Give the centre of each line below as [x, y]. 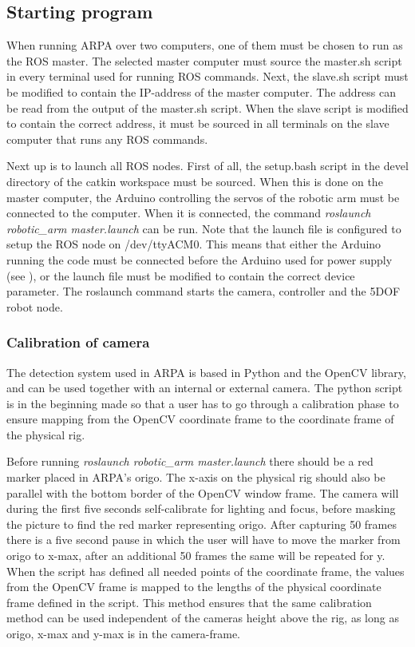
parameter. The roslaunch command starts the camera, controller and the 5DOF [204, 291]
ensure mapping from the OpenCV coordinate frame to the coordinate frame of [200, 419]
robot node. [35, 306]
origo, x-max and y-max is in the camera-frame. [124, 634]
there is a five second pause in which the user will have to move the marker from [204, 540]
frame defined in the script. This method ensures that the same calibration [189, 602]
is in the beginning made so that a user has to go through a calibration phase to [203, 403]
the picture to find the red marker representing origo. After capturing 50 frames [202, 524]
